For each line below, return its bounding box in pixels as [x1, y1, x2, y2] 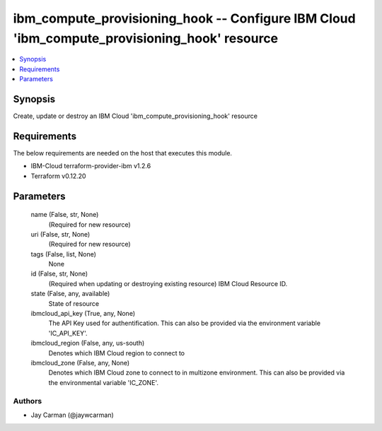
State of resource [48, 299, 100, 307]
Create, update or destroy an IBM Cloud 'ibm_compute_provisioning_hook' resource [13, 112, 258, 120]
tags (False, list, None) [30, 249, 97, 258]
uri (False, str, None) [30, 230, 91, 238]
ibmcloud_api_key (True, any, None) [30, 309, 136, 318]
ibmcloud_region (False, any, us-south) [30, 339, 145, 348]
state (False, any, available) [30, 290, 110, 298]
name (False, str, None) [30, 211, 99, 219]
